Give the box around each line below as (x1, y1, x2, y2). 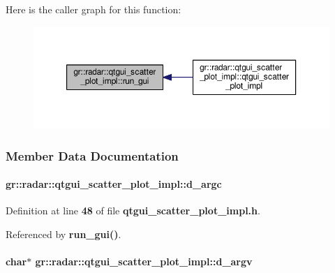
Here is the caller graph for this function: (6, 2, 181, 16)
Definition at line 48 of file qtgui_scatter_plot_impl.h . (6, 203, 260, 218)
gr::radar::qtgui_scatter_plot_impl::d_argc (6, 177, 222, 191)
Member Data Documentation (6, 147, 179, 164)
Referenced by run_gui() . (6, 226, 121, 241)
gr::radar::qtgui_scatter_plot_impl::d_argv (35, 254, 253, 269)
